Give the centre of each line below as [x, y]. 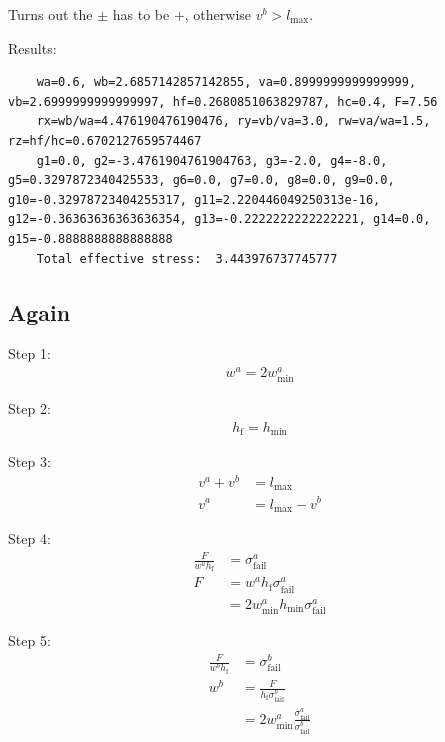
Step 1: [29, 353]
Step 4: [29, 537]
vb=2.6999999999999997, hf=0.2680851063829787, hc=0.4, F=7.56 [223, 101]
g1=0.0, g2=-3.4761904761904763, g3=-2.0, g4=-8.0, [212, 160]
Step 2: [29, 408]
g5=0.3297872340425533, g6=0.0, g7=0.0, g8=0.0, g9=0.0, [201, 180]
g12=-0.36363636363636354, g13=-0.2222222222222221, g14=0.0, [219, 219]
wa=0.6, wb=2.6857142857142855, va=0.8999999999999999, [226, 82]
